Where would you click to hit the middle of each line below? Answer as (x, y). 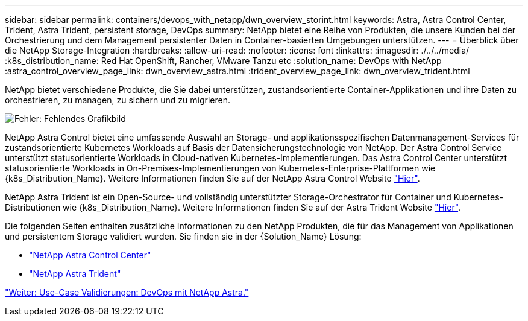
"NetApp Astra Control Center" (90, 255)
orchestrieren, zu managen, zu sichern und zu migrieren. (118, 100)
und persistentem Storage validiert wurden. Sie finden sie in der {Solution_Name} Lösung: (183, 236)
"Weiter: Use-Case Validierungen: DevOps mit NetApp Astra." (127, 292)
